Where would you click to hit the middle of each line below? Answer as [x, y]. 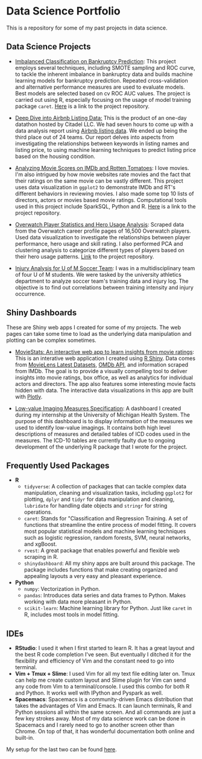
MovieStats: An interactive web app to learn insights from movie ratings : [105, 351]
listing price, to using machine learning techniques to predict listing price [105, 150]
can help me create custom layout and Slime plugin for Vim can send [100, 680]
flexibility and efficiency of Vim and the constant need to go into [95, 661]
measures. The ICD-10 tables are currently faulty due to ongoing [95, 440]
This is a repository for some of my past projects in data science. [87, 28]
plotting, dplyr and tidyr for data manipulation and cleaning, [99, 499]
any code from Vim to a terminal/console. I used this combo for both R [102, 687]
